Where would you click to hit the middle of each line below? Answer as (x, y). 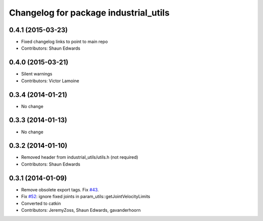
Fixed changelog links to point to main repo (65, 42)
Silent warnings (37, 74)
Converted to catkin (41, 203)
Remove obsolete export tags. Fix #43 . (60, 189)
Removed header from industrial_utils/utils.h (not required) (80, 157)
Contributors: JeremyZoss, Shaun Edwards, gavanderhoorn (81, 210)
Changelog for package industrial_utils (89, 13)
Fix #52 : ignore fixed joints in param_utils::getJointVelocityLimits (86, 197)
